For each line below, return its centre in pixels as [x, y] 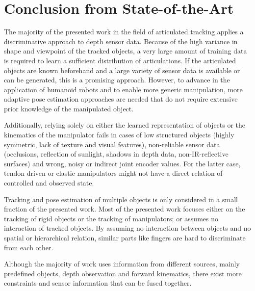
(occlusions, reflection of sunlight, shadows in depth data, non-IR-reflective [116, 154]
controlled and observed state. [49, 183]
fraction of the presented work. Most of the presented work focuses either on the [125, 209]
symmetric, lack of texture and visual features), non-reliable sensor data [112, 144]
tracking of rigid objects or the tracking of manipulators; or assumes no [111, 218]
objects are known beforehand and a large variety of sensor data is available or [122, 70]
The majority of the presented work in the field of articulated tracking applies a [124, 32]
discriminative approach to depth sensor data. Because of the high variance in [121, 41]
